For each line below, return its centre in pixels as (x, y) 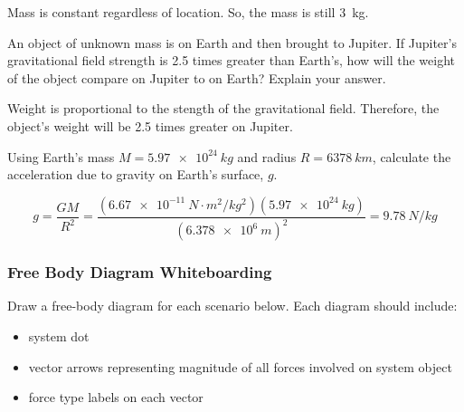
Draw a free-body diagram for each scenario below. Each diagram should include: (232, 306)
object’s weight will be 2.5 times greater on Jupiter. (150, 125)
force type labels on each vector (116, 397)
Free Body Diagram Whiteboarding (140, 272)
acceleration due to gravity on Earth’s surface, (136, 174)
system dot (59, 335)
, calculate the (412, 156)
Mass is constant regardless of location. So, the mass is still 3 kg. (188, 12)
